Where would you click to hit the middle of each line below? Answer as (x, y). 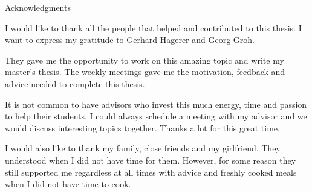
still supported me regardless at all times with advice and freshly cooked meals (151, 172)
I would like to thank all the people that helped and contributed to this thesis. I (153, 28)
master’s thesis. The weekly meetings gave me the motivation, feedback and (145, 72)
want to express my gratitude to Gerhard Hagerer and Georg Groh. (130, 40)
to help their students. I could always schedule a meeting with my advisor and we (156, 116)
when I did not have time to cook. (68, 184)
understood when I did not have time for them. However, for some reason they (151, 160)
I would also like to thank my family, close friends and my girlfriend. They (143, 148)
